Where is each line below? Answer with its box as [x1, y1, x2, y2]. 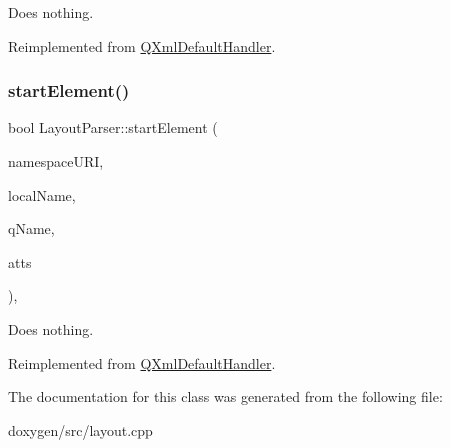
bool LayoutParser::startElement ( [8, 117, 218, 138]
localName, [8, 184, 76, 205]
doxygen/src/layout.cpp [8, 419, 153, 440]
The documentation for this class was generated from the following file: [8, 386, 443, 407]
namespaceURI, [8, 151, 104, 171]
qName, [8, 218, 55, 239]
